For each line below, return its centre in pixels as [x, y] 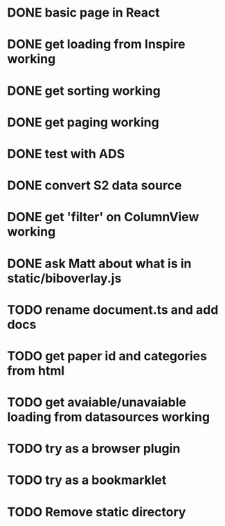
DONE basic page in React [84, 13]
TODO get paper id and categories [107, 356]
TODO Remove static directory [97, 512]
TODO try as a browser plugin [94, 449]
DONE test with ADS [66, 154]
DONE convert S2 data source [94, 186]
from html [36, 370]
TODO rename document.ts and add [113, 310]
